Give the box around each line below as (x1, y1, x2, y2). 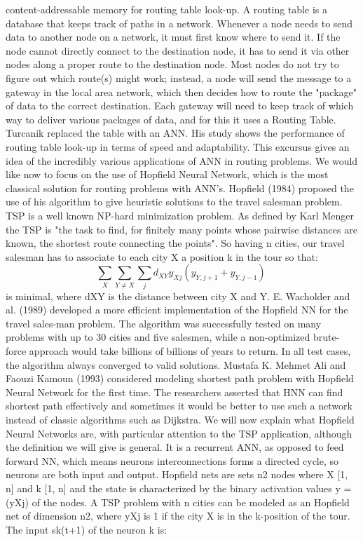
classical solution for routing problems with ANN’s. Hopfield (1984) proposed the (6, 180, 354, 195)
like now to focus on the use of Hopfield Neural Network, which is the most (6, 167, 329, 182)
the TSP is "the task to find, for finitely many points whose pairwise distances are (6, 222, 357, 236)
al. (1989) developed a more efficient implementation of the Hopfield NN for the (6, 302, 348, 317)
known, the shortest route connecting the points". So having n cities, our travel (6, 236, 345, 250)
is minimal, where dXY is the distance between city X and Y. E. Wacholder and (6, 288, 350, 303)
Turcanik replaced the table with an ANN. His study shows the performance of (6, 126, 345, 140)
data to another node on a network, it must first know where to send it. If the (6, 29, 341, 44)
